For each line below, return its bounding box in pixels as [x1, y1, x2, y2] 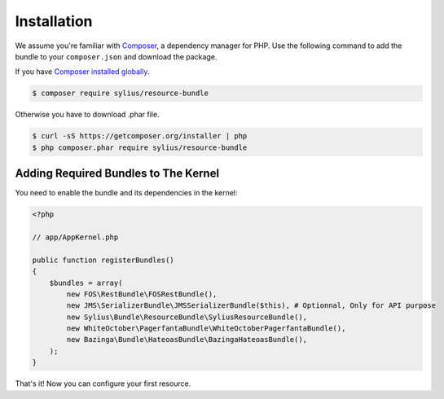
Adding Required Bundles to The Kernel [15, 167, 220, 181]
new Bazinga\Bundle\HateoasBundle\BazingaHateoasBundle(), [66, 335, 308, 344]
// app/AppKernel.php [32, 232, 119, 242]
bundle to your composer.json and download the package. [15, 51, 218, 61]
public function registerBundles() [32, 255, 174, 265]
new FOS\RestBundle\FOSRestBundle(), [66, 289, 218, 299]
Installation [15, 12, 93, 30]
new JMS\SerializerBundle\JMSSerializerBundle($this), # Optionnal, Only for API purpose [66, 301, 436, 310]
